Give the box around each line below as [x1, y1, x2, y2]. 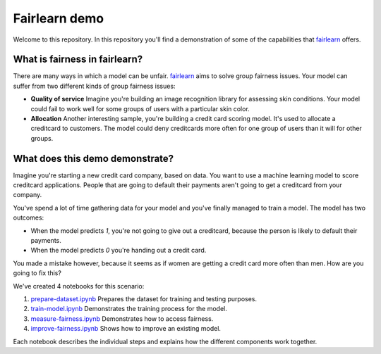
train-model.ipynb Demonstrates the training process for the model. [30, 305, 227, 313]
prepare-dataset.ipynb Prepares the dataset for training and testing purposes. [30, 295, 258, 303]
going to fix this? [13, 269, 61, 277]
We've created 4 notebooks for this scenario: [13, 282, 145, 290]
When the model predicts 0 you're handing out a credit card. [30, 246, 207, 255]
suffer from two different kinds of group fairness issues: [13, 82, 176, 90]
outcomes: [13, 213, 44, 222]
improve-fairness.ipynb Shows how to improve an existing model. [30, 324, 222, 333]
